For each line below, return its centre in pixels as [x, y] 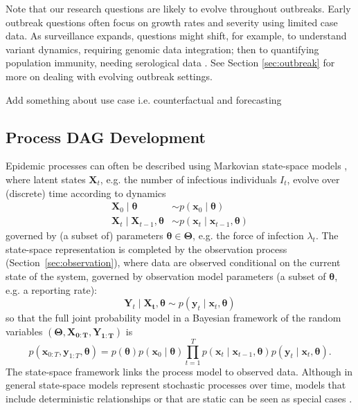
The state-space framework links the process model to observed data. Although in [179, 371]
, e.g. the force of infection [248, 235]
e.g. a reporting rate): [51, 289]
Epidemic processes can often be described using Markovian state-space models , [177, 166]
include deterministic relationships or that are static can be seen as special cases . [179, 399]
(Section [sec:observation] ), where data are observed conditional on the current [173, 262]
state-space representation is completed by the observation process [146, 249]
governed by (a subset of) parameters [84, 235]
